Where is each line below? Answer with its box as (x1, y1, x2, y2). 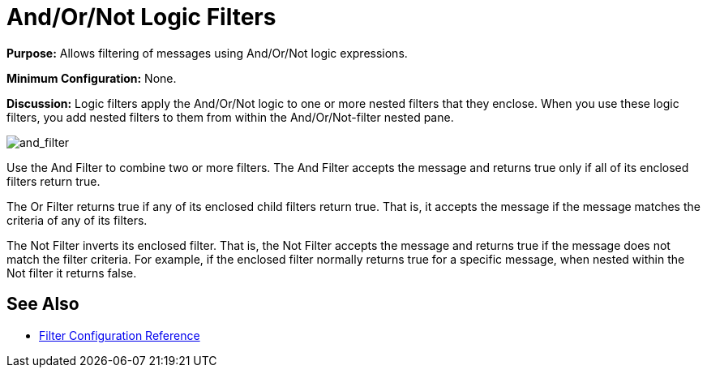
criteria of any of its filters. (6, 213, 148, 227)
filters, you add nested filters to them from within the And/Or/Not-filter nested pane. (6, 110, 454, 124)
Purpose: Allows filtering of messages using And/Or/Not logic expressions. (6, 45, 408, 60)
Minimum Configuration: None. (6, 71, 177, 85)
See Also (6, 294, 79, 315)
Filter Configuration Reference (39, 328, 200, 342)
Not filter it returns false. (6, 265, 137, 280)
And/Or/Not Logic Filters (6, 3, 276, 31)
